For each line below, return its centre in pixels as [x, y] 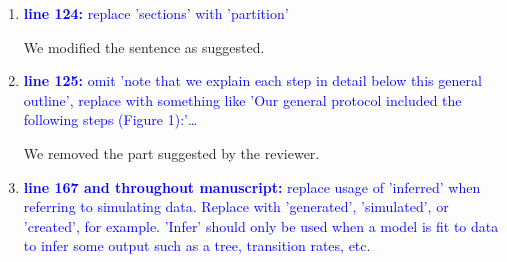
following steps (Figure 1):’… [110, 119]
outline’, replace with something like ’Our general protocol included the [242, 99]
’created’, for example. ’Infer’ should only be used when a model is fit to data [261, 225]
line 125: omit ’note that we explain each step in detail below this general [252, 80]
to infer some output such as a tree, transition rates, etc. [197, 245]
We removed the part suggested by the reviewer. [171, 152]
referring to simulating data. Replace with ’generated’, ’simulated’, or [236, 206]
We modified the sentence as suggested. [144, 46]
